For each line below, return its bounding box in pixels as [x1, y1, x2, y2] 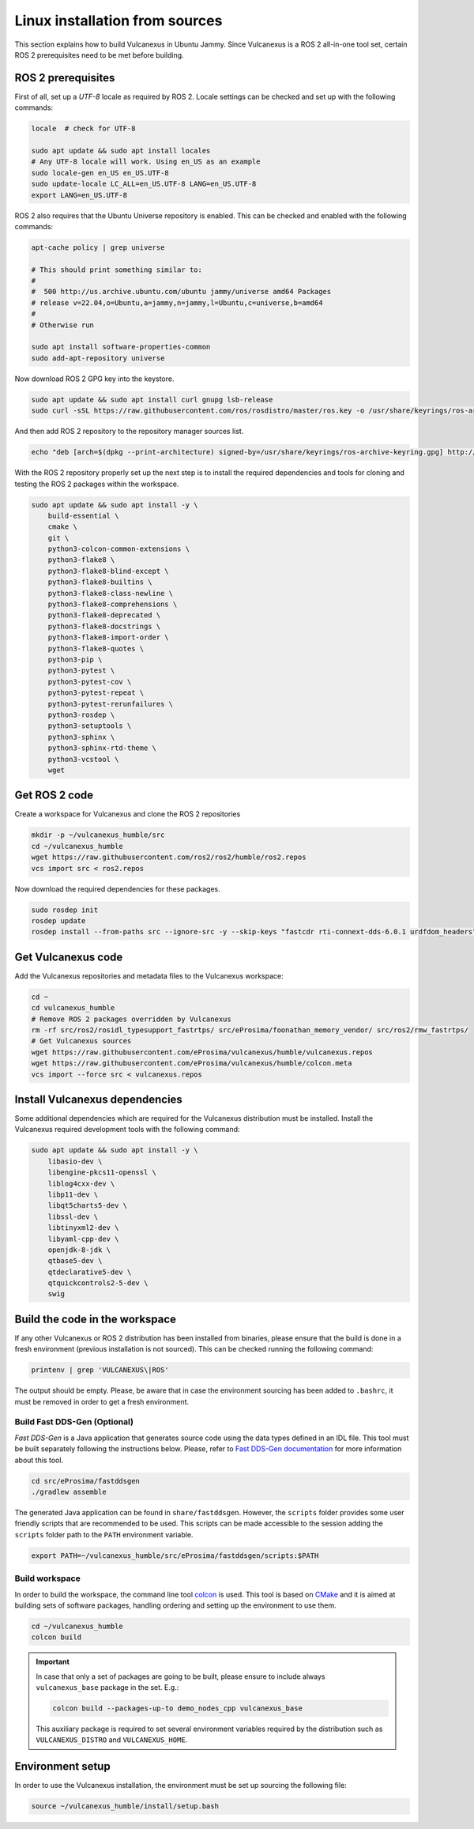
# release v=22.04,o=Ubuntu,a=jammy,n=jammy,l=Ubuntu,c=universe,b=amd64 [31, 298, 323, 307]
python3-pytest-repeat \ [47, 688, 145, 697]
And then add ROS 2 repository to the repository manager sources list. [14, 427, 244, 436]
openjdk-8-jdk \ [47, 1245, 111, 1254]
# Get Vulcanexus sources [31, 1036, 132, 1046]
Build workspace [14, 1573, 81, 1584]
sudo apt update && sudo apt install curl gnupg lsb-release [31, 395, 273, 404]
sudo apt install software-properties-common [31, 342, 211, 352]
